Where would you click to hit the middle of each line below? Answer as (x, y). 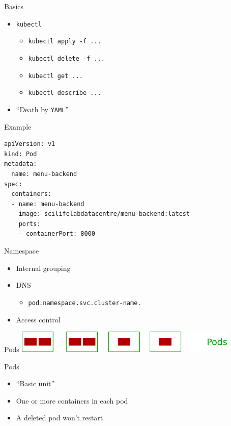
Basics (14, 6)
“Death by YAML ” (42, 109)
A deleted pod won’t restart (60, 418)
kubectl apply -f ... (65, 42)
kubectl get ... (55, 76)
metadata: (21, 164)
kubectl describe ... (65, 93)
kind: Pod (21, 154)
